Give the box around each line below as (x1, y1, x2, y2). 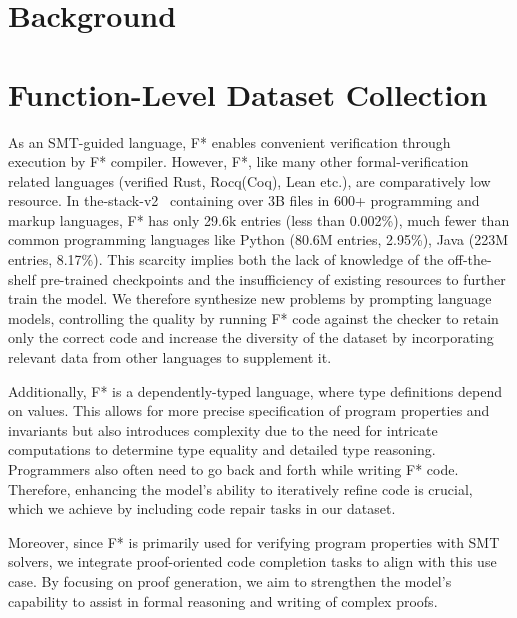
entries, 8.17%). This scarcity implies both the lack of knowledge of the (8, 249, 444, 270)
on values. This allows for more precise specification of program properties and (8, 400, 490, 421)
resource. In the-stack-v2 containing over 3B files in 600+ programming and (8, 190, 480, 211)
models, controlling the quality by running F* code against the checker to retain (8, 307, 499, 328)
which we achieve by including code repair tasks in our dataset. (8, 498, 396, 519)
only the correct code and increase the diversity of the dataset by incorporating (8, 327, 494, 348)
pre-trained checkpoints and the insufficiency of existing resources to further (40, 268, 506, 289)
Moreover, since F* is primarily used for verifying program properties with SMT (8, 531, 500, 552)
